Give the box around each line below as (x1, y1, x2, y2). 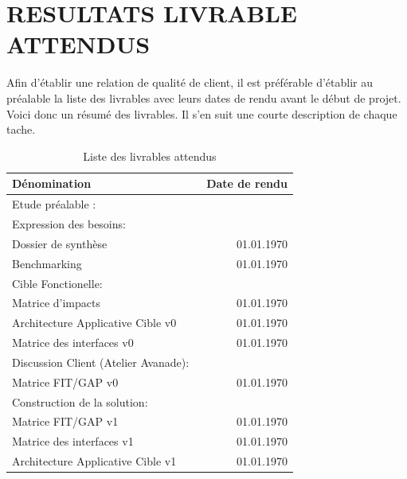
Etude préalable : (12, 196, 96, 212)
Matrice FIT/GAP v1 (12, 413, 119, 430)
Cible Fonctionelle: (12, 275, 103, 291)
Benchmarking (12, 255, 82, 271)
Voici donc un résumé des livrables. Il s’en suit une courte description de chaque (6, 105, 397, 122)
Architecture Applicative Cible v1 (12, 453, 177, 469)
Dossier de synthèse (12, 235, 108, 251)
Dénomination (12, 175, 92, 192)
